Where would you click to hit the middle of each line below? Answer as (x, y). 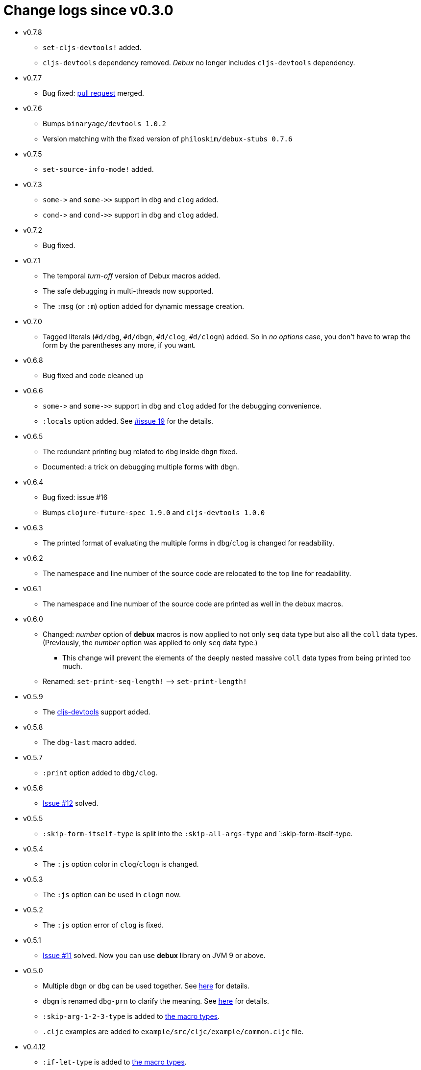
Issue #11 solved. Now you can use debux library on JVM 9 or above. (154, 955)
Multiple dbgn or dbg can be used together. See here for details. (146, 986)
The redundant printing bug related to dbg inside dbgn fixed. (140, 451)
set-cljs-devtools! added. (92, 47)
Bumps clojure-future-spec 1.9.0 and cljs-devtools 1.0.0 (154, 512)
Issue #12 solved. (71, 803)
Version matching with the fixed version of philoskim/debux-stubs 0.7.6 (168, 138)
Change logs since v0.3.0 (88, 10)
